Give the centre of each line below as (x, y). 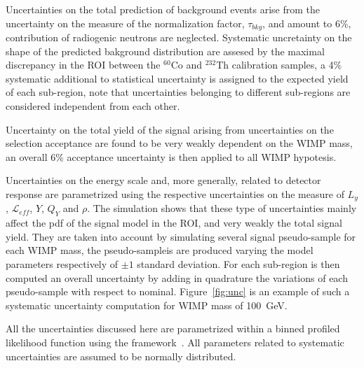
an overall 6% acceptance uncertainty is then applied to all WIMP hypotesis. (171, 156)
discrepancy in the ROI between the (83, 65)
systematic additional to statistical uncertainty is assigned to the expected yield (177, 78)
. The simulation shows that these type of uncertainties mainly (222, 208)
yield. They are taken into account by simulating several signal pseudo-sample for (181, 236)
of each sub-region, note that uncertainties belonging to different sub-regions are (178, 92)
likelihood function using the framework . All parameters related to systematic (175, 342)
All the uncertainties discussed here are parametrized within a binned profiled (173, 328)
